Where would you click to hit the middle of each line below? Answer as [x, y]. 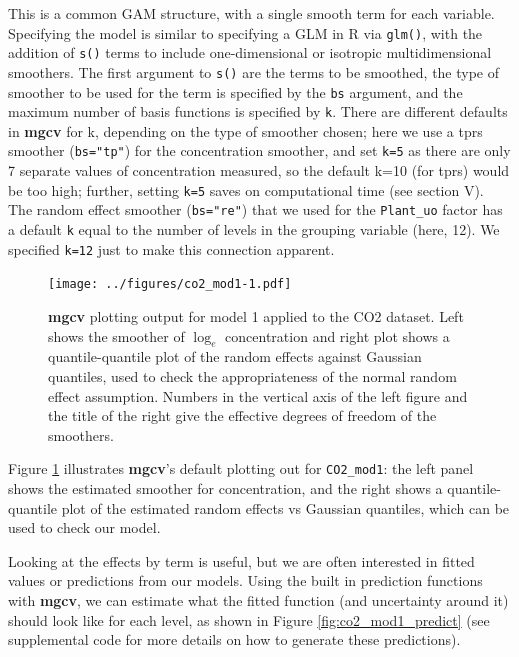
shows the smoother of [116, 335]
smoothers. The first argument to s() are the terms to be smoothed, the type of [254, 71]
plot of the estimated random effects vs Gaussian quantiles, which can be [285, 507]
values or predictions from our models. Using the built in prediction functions [245, 580]
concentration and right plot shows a [337, 335]
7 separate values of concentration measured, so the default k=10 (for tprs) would [259, 170]
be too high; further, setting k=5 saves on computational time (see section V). [246, 189]
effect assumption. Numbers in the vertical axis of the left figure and [258, 395]
